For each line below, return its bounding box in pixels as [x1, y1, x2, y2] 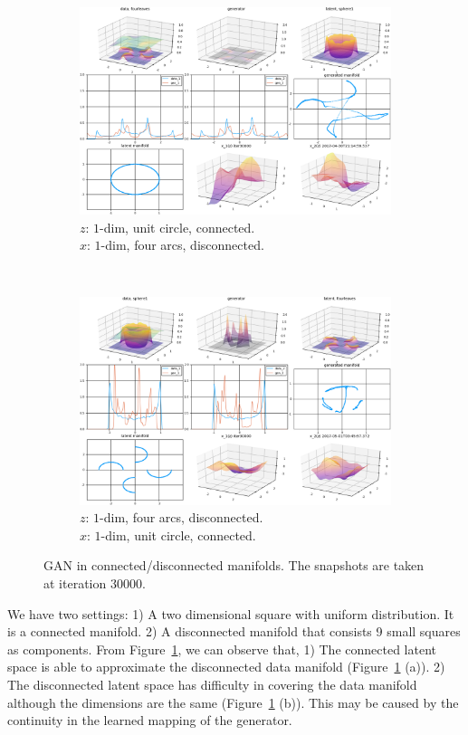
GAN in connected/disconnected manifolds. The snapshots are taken [43, 556, 425, 575]
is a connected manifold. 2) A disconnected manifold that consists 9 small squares [7, 622, 461, 641]
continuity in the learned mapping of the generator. [7, 711, 292, 730]
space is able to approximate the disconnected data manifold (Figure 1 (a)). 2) [7, 657, 445, 676]
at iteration [43, 573, 107, 592]
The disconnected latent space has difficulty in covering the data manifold [7, 674, 417, 693]
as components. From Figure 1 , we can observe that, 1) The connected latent [7, 639, 436, 658]
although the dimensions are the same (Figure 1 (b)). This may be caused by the [7, 692, 459, 711]
